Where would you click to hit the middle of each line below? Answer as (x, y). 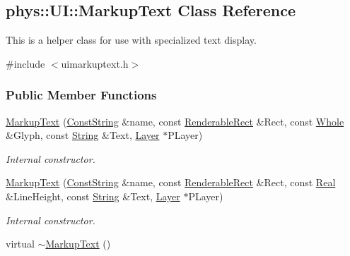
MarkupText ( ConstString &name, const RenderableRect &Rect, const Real (171, 182)
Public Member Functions (81, 95)
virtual (20, 244)
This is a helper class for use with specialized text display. (131, 40)
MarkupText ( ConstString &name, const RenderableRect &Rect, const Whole (175, 121)
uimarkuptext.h (95, 63)
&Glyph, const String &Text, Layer (83, 135)
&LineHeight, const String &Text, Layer (93, 196)
